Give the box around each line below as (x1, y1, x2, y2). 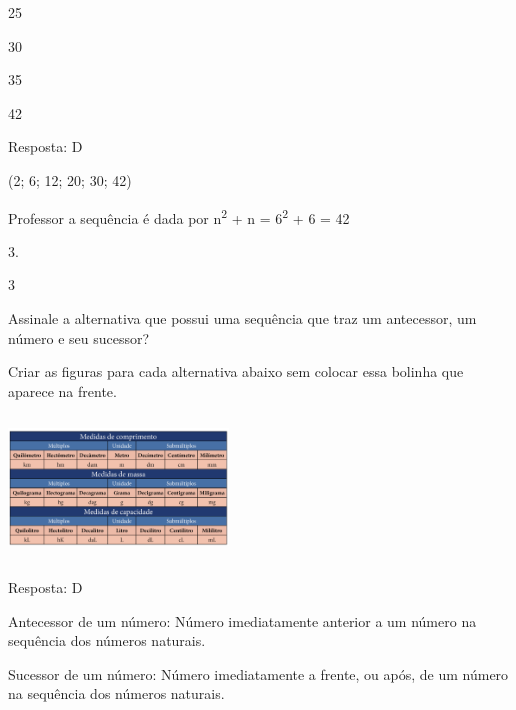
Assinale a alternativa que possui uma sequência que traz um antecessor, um (8, 308, 477, 328)
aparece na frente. (8, 380, 117, 401)
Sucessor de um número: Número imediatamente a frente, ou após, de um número (8, 663, 509, 684)
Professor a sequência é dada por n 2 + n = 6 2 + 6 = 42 (8, 204, 350, 228)
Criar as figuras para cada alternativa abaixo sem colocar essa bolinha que (8, 361, 464, 382)
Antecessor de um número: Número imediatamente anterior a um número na (8, 610, 477, 631)
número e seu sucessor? (8, 327, 150, 348)
